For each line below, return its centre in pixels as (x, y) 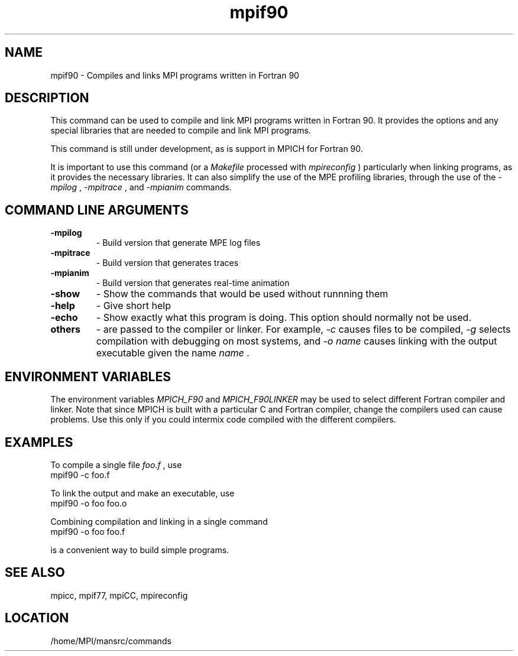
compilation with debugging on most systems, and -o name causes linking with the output (297, 341)
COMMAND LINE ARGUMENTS (97, 210)
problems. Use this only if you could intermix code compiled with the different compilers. (223, 420)
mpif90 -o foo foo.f (88, 531)
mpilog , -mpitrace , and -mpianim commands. (141, 187)
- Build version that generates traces (167, 263)
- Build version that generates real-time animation (193, 283)
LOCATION (37, 618)
